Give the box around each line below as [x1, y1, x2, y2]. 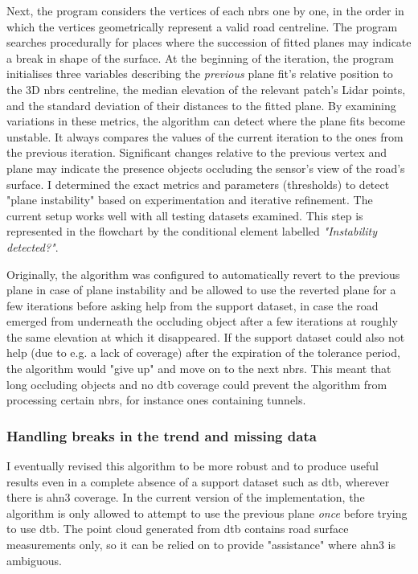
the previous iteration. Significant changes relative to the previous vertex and [6, 144, 387, 161]
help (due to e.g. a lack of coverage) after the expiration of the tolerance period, [6, 344, 400, 361]
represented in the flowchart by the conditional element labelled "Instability [6, 223, 378, 240]
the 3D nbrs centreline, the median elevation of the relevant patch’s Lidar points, [6, 80, 406, 97]
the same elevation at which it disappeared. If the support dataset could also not [6, 328, 405, 345]
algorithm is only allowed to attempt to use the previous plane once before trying [6, 504, 408, 521]
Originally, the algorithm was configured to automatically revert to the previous [6, 265, 400, 282]
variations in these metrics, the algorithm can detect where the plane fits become [6, 113, 405, 129]
